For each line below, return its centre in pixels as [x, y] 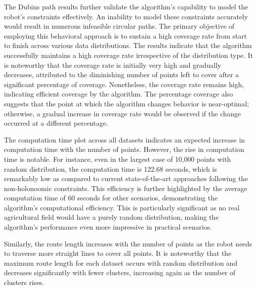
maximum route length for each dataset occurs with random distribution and [121, 263]
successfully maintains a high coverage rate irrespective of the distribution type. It [128, 55]
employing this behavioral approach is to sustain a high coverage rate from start [126, 35]
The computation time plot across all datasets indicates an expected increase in [125, 139]
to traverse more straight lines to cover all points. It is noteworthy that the [118, 253]
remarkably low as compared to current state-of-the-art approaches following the [126, 178]
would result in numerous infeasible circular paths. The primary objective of [119, 26]
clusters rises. [24, 282]
